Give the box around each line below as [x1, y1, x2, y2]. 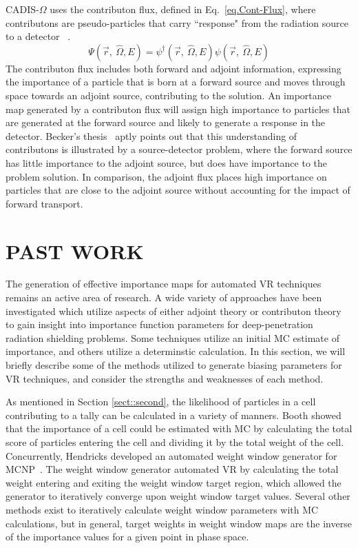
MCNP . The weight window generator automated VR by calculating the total [6, 462, 339, 476]
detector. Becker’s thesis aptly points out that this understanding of [6, 128, 297, 143]
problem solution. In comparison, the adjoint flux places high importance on [6, 169, 327, 183]
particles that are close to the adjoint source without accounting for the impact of [6, 183, 350, 197]
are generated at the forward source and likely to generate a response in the [6, 115, 326, 130]
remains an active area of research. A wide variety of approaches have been [6, 290, 322, 305]
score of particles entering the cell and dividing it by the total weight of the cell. [6, 434, 344, 449]
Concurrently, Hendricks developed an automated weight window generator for [6, 448, 337, 463]
